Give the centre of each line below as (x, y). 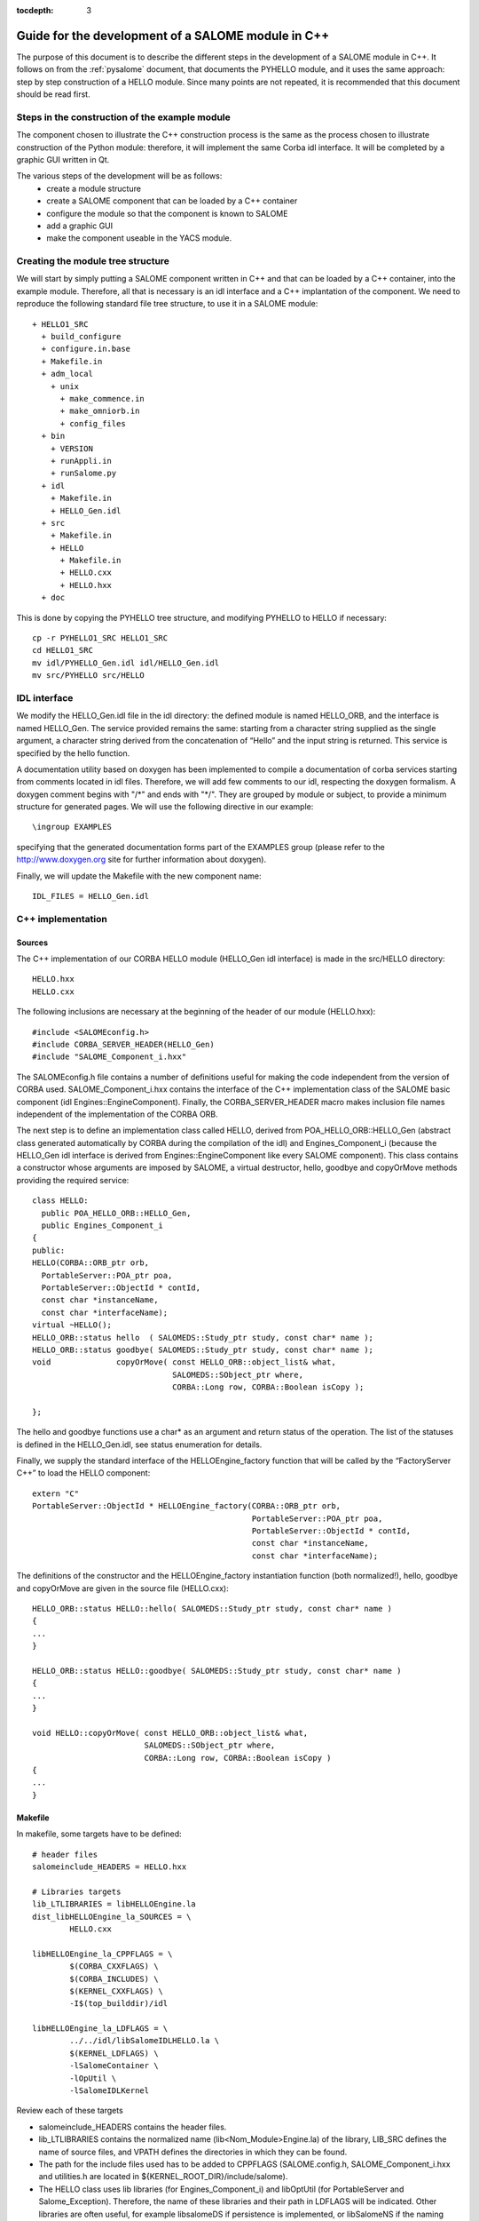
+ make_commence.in (102, 398)
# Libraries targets (77, 1891)
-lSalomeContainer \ (114, 2066)
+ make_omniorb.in (100, 411)
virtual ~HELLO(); (72, 1325)
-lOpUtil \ (93, 2078)
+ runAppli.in (81, 461)
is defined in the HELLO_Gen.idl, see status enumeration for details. (139, 1445)
